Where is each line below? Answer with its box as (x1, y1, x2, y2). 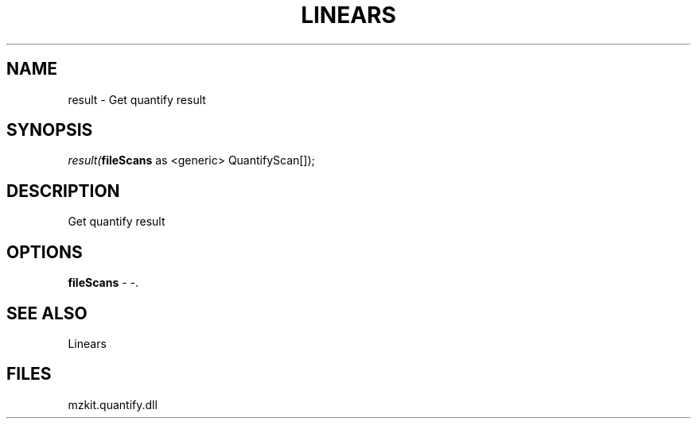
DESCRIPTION (6, 180, 120, 201)
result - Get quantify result (68, 92, 206, 106)
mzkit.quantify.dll (68, 397, 158, 411)
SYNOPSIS (6, 120, 93, 141)
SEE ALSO (6, 303, 88, 323)
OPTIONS (6, 241, 83, 262)
